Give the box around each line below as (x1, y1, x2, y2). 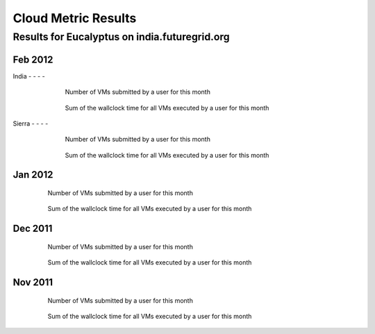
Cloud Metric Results (12, 10, 137, 26)
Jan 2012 (12, 169, 53, 181)
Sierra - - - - (12, 119, 49, 128)
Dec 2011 (12, 223, 53, 235)
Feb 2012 (12, 53, 53, 65)
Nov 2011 (12, 276, 53, 288)
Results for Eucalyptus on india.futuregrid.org (12, 31, 230, 43)
